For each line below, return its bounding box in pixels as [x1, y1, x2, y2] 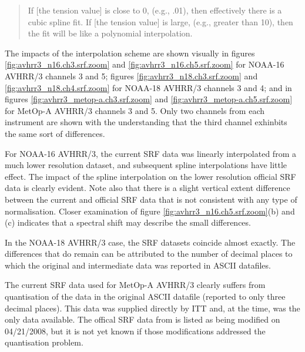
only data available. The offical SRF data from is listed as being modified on [5, 313, 280, 326]
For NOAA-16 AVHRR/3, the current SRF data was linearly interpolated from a [5, 147, 296, 159]
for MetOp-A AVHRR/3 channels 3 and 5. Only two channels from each [5, 104, 264, 116]
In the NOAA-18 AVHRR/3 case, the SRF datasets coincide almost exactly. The [5, 236, 296, 248]
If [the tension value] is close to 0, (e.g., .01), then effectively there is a [28, 4, 282, 16]
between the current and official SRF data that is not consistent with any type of [5, 193, 297, 205]
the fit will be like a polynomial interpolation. [28, 27, 193, 39]
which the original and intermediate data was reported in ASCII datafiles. [5, 259, 271, 271]
